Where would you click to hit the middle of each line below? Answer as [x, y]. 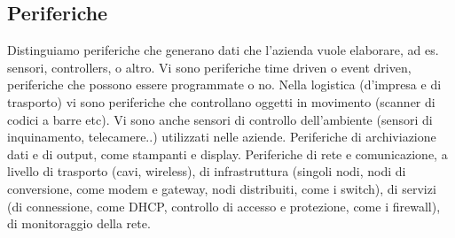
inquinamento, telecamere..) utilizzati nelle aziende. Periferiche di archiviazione [222, 137]
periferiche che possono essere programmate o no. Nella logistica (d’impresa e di [224, 84]
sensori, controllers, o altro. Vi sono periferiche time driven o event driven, [209, 67]
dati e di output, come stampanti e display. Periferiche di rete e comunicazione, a [227, 154]
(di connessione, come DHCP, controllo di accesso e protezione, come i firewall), [224, 206]
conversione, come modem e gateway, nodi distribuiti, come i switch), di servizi [222, 188]
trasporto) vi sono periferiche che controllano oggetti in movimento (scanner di [221, 101]
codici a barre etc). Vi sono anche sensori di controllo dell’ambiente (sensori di [220, 119]
